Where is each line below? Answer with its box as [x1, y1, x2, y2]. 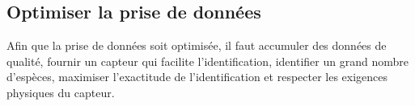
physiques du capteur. [6, 84, 115, 100]
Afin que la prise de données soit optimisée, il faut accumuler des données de [6, 37, 387, 54]
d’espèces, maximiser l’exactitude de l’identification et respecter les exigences [6, 68, 388, 85]
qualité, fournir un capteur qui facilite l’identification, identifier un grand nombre [6, 52, 409, 69]
